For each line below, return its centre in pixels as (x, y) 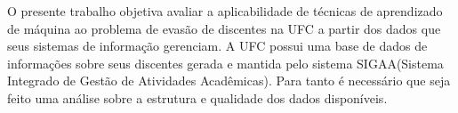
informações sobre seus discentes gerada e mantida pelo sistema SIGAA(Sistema (225, 63)
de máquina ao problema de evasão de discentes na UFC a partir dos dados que (224, 28)
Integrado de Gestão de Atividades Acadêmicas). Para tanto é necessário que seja (229, 81)
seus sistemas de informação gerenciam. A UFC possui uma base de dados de (217, 46)
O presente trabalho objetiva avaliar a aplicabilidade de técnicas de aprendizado (225, 11)
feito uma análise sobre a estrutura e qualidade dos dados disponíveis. (197, 97)
